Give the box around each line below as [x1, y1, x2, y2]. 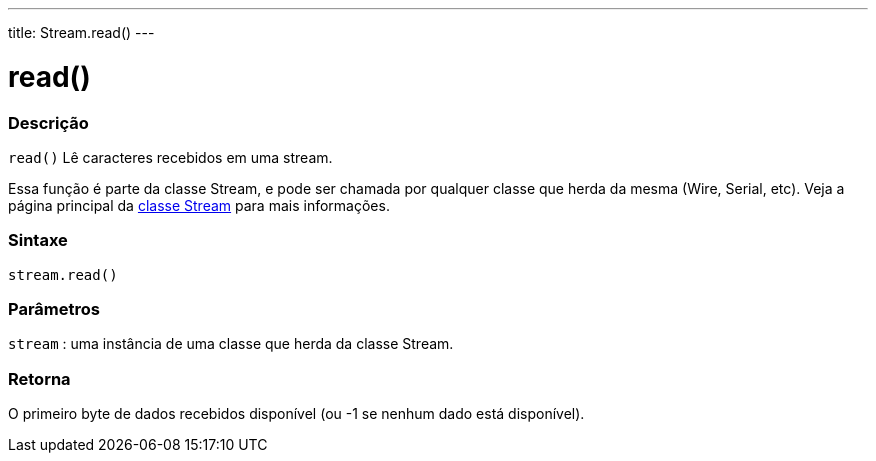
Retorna [8, 368, 71, 389]
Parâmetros [8, 299, 100, 319]
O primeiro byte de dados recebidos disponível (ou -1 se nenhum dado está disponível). [8, 405, 585, 423]
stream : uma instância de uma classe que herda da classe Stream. [8, 335, 454, 353]
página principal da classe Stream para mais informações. [8, 196, 390, 214]
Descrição [8, 112, 89, 133]
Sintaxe [8, 230, 68, 251]
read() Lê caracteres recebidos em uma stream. [8, 148, 333, 166]
